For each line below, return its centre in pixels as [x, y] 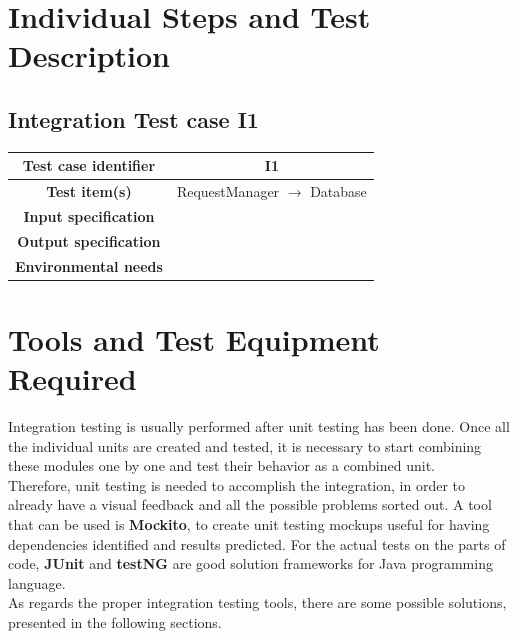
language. [37, 582]
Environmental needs [89, 265]
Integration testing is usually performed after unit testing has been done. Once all [259, 426]
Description [89, 55]
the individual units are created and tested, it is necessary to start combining [245, 445]
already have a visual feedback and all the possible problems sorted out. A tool [250, 504]
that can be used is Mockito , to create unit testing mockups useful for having [249, 524]
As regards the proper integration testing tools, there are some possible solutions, [257, 602]
